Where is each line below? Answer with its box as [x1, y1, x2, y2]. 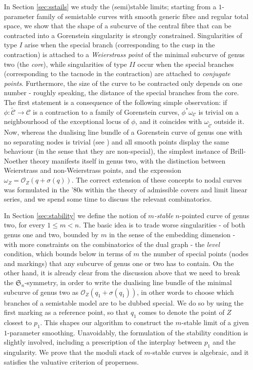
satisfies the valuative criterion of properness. [4, 356, 139, 367]
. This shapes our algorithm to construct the [40, 317, 173, 327]
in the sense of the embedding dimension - [109, 229, 235, 240]
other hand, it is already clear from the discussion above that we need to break [4, 267, 240, 278]
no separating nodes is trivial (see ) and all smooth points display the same [4, 136, 229, 146]
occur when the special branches [137, 59, 234, 69]
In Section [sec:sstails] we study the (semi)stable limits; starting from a [4, 1, 216, 11]
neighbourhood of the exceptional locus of [4, 116, 129, 126]
